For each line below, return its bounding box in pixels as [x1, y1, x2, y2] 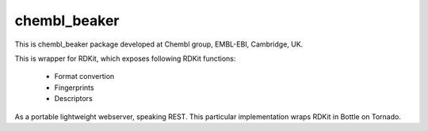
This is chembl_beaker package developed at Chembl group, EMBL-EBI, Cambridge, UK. [14, 39, 304, 49]
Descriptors [54, 94, 93, 103]
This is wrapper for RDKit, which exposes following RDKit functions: [14, 54, 236, 63]
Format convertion [54, 72, 115, 81]
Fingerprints [54, 83, 94, 92]
